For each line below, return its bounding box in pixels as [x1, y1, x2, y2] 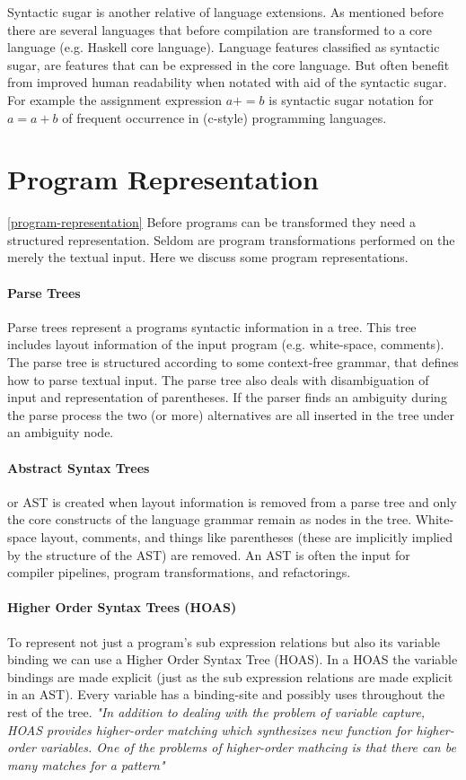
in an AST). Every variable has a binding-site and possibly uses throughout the [7, 685, 445, 704]
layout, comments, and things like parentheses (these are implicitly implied [40, 528, 453, 546]
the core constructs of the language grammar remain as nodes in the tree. [7, 510, 412, 529]
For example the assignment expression [7, 90, 222, 109]
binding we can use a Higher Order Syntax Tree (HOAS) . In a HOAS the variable [7, 650, 458, 669]
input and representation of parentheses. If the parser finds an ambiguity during [7, 388, 447, 407]
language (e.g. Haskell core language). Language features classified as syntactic [7, 38, 440, 57]
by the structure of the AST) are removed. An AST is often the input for [7, 545, 410, 564]
